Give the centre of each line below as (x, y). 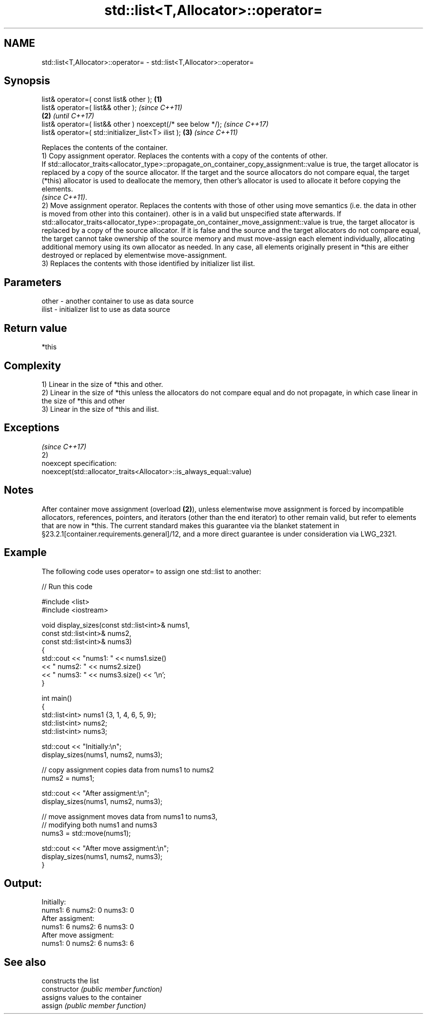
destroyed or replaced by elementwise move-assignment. (134, 255)
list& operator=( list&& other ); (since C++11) (112, 108)
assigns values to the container (92, 998)
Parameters (33, 282)
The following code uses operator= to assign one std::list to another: (151, 571)
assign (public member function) (94, 1006)
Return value (36, 328)
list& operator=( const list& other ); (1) (102, 99)
